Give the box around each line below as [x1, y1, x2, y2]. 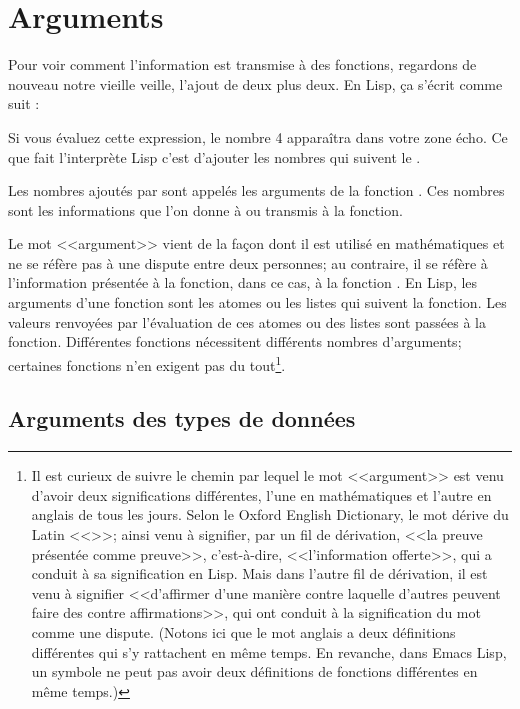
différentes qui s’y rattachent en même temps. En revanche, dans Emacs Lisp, [31, 641, 507, 662]
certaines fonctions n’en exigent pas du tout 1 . [8, 351, 286, 375]
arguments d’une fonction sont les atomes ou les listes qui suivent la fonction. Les [8, 292, 507, 313]
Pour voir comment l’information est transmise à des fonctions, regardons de [8, 54, 477, 75]
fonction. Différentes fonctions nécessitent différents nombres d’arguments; [8, 331, 462, 352]
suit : [8, 93, 40, 114]
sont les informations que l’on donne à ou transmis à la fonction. [8, 199, 403, 220]
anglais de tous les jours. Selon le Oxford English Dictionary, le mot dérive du [31, 504, 509, 525]
